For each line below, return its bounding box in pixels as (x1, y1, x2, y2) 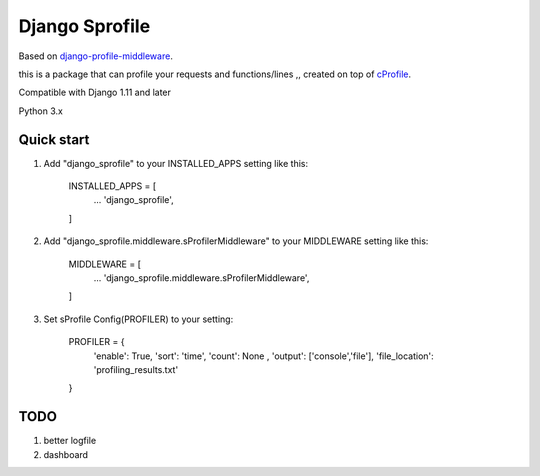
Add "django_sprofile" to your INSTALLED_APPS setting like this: (43, 157, 309, 169)
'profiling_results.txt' (93, 363, 179, 375)
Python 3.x (18, 105, 64, 117)
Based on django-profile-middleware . (18, 50, 174, 62)
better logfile (43, 435, 97, 447)
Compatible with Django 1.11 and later (18, 86, 172, 99)
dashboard (43, 448, 89, 460)
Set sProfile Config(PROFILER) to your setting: (43, 313, 234, 325)
